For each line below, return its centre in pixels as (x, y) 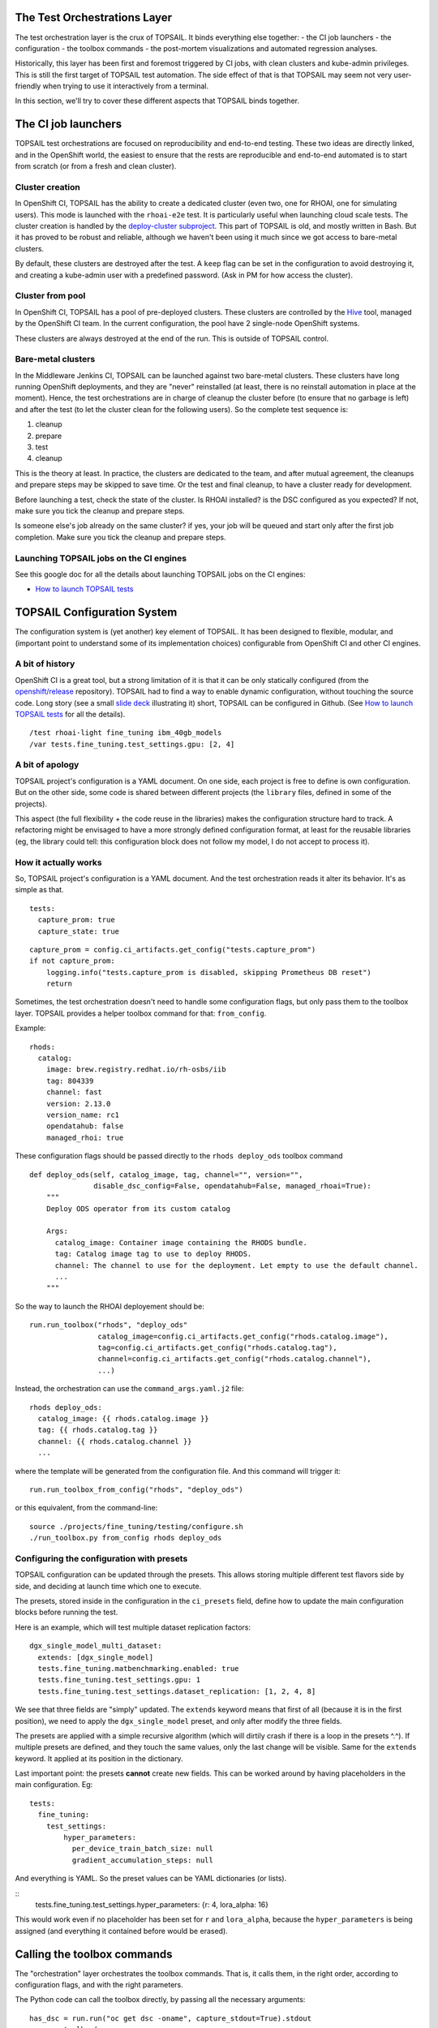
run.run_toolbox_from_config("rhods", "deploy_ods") (136, 1489)
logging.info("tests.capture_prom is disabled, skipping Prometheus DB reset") (209, 972)
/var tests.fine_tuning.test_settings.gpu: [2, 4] (132, 744)
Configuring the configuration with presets (101, 1558)
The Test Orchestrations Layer (94, 17)
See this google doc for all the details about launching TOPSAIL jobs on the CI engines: (160, 574)
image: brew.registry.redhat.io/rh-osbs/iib (136, 1070)
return (59, 984)
